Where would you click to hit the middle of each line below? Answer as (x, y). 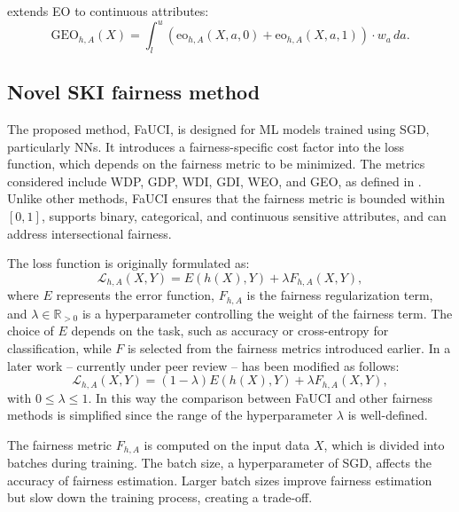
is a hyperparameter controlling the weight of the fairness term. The (267, 313)
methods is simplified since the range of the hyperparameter (170, 415)
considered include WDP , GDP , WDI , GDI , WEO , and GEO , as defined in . (214, 181)
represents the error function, (135, 295)
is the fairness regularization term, (340, 295)
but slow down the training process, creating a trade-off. (160, 497)
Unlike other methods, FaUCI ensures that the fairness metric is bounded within (226, 198)
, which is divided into (384, 444)
